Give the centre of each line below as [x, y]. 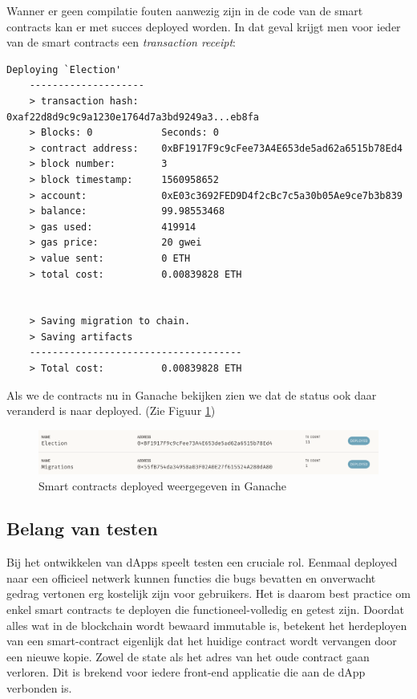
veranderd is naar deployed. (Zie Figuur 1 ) [111, 410]
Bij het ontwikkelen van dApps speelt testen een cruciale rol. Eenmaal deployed [202, 562]
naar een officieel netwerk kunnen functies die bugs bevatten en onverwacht [191, 577]
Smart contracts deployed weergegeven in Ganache [163, 485]
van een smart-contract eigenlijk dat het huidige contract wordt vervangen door [202, 641]
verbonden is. [39, 688]
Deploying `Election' [64, 69]
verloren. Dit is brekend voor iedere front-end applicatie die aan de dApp [186, 672]
